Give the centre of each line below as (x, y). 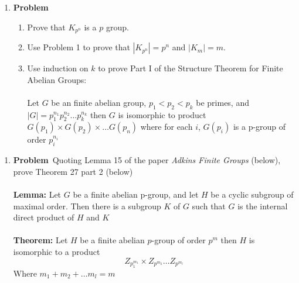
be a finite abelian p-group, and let (136, 194)
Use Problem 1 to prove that (79, 47)
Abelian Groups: (57, 79)
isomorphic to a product (57, 251)
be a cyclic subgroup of (252, 194)
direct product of (44, 217)
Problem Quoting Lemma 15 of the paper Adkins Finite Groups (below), (147, 160)
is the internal (263, 206)
